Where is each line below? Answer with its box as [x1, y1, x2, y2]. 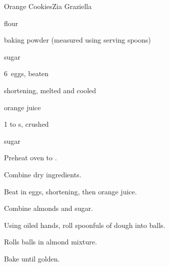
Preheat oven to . [4, 152, 57, 163]
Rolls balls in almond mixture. [4, 236, 97, 247]
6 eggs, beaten [4, 68, 49, 79]
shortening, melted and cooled [4, 85, 96, 95]
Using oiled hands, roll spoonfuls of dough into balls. [4, 219, 165, 230]
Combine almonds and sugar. [4, 203, 93, 213]
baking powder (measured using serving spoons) [4, 35, 151, 45]
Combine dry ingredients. [4, 169, 81, 179]
